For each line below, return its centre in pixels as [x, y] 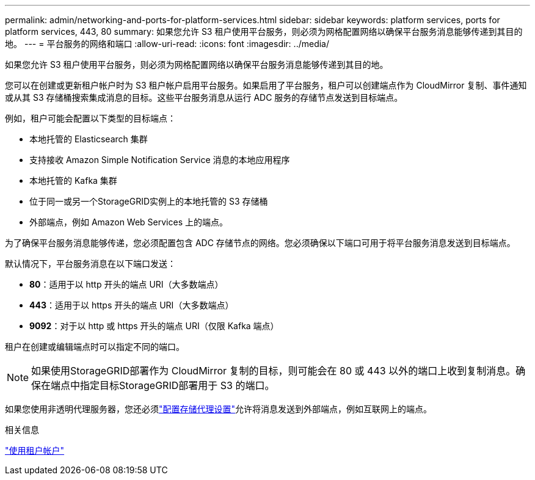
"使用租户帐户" [35, 450]
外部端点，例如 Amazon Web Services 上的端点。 [129, 222]
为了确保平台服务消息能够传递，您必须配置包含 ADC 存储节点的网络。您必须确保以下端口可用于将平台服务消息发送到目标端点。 [260, 243]
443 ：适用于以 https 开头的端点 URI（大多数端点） [132, 305]
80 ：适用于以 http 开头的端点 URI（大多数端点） [126, 284]
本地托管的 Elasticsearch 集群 [89, 139]
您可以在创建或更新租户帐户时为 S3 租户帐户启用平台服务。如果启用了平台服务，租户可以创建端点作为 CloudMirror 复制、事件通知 [266, 85]
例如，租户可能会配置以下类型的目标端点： [90, 118]
